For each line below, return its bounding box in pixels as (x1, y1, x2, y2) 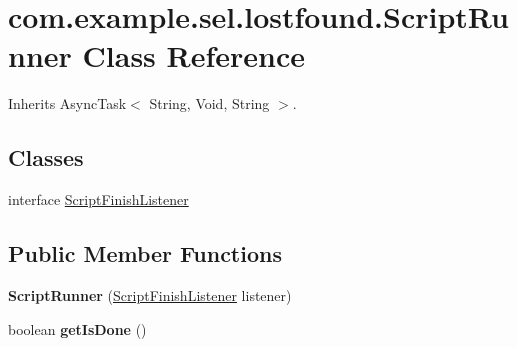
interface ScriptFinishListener (8, 189, 189, 210)
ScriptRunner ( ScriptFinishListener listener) (8, 284, 292, 305)
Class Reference (82, 35, 306, 76)
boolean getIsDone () (8, 318, 147, 339)
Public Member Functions (8, 238, 282, 269)
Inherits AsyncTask (8, 93, 127, 114)
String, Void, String (149, 93, 270, 114)
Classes (8, 142, 84, 173)
